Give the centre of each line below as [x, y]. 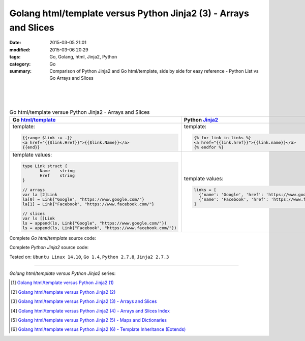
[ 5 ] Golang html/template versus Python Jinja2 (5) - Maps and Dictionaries [89, 320]
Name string [57, 170]
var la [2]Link [40, 194]
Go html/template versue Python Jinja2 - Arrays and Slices [80, 112]
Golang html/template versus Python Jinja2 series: [63, 273]
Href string [57, 175]
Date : [15, 43]
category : [20, 64]
